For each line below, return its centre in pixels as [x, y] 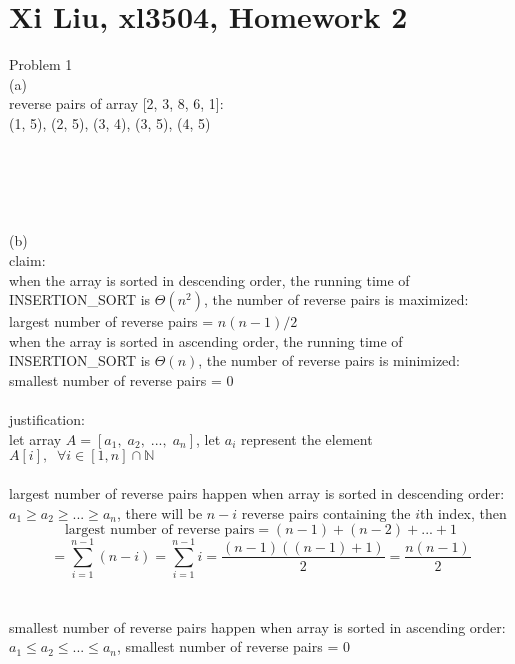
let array [35, 438]
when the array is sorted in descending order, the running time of [209, 279]
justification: [47, 419]
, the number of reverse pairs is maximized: [336, 299]
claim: [27, 260]
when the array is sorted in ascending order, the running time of [206, 340]
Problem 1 [41, 64]
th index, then [463, 512]
